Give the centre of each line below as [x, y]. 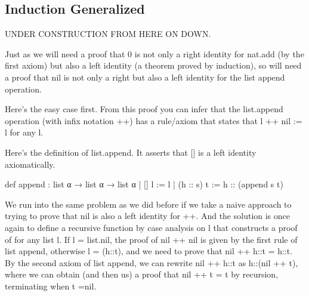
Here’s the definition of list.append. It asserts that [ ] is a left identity [131, 152]
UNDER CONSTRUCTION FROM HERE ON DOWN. [108, 34]
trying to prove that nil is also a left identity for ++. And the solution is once [148, 216]
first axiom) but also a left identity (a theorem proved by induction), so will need [153, 65]
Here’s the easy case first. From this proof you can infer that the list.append [144, 109]
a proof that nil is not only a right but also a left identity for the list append [145, 77]
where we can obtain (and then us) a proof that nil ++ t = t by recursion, [142, 274]
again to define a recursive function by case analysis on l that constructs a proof [151, 227]
